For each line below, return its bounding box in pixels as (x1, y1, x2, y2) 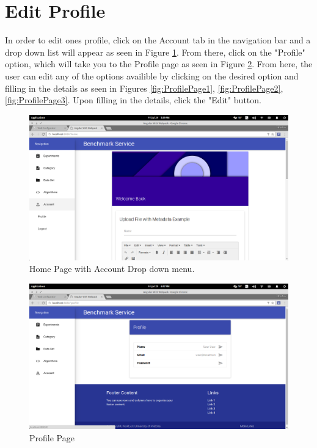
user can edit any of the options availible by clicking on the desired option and (5, 69, 299, 82)
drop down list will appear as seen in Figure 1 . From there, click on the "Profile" (5, 45, 305, 58)
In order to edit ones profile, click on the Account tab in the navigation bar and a (5, 34, 311, 46)
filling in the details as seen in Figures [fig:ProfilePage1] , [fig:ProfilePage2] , (5, 81, 283, 94)
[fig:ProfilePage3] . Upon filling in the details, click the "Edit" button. (5, 94, 261, 106)
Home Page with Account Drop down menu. (29, 262, 195, 275)
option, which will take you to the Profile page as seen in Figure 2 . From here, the (5, 57, 313, 70)
